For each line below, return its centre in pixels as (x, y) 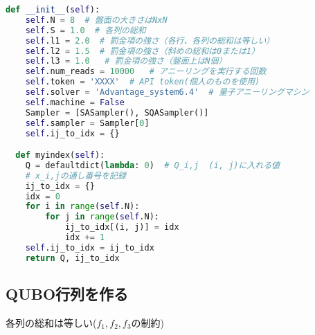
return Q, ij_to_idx (72, 258)
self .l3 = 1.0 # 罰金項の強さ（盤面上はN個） (126, 61)
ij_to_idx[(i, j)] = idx (122, 227)
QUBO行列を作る (67, 294)
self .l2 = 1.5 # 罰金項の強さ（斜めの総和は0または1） (142, 51)
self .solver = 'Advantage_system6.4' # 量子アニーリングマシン (167, 92)
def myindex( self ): (60, 155)
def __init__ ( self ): (53, 10)
